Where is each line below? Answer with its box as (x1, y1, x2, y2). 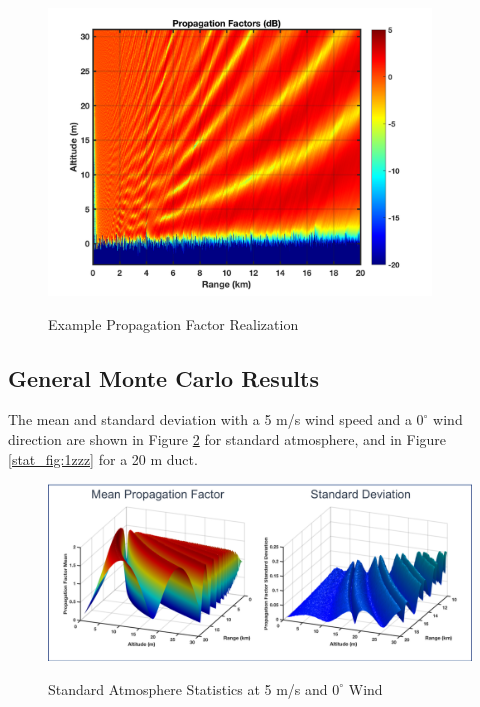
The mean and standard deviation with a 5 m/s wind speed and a (8, 409, 412, 430)
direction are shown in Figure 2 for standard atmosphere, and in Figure (8, 428, 447, 449)
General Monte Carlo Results (8, 362, 319, 393)
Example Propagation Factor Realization (48, 313, 299, 334)
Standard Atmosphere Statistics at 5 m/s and (48, 678, 328, 699)
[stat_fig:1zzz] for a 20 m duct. (8, 448, 198, 469)
